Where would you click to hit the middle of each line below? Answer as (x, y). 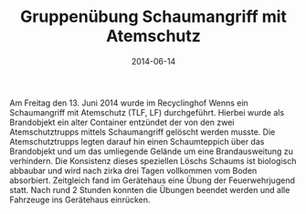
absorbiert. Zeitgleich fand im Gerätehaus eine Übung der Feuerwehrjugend (152, 180)
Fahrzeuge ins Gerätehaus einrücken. (80, 199)
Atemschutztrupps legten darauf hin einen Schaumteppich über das (137, 141)
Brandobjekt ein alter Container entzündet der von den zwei (122, 122)
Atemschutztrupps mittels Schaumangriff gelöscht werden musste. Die (142, 132)
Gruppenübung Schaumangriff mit (153, 17)
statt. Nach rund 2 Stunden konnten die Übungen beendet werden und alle (150, 189)
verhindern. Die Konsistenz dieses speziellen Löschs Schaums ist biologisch (153, 160)
